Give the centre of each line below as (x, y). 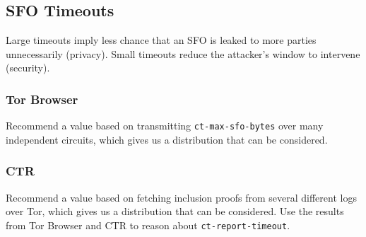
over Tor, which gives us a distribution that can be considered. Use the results (175, 211)
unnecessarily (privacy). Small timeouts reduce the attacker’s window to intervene (183, 53)
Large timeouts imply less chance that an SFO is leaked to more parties (161, 40)
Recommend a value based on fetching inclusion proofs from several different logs (181, 197)
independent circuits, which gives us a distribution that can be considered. (167, 139)
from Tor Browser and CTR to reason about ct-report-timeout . (148, 225)
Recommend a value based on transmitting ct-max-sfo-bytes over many (165, 126)
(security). (28, 68)
